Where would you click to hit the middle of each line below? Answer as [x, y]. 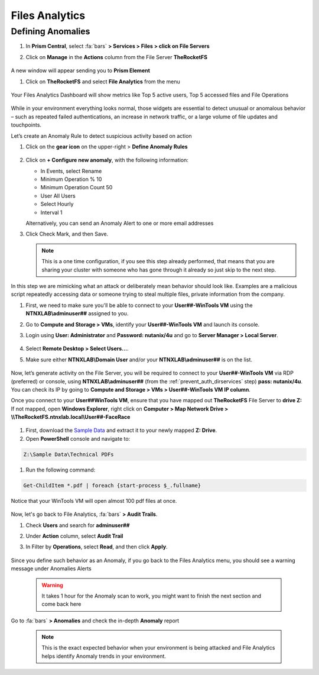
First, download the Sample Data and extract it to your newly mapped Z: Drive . [121, 430]
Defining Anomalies [51, 31]
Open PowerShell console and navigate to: [78, 438]
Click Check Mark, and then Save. [67, 234]
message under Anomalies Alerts [51, 569]
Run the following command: [61, 470]
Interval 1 [51, 212]
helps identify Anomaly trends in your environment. [104, 656]
